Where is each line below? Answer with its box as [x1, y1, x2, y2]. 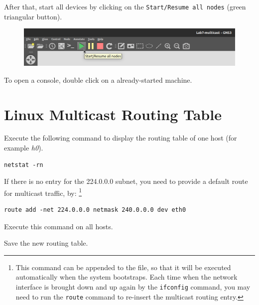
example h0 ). [4, 143, 43, 153]
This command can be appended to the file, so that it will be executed [15, 262, 231, 272]
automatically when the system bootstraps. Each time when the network [15, 272, 238, 282]
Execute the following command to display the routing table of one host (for [4, 133, 237, 143]
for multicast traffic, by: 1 [4, 186, 82, 198]
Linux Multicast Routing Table [4, 104, 222, 124]
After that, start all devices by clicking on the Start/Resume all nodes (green [4, 1, 246, 11]
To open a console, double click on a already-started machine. [4, 74, 192, 85]
